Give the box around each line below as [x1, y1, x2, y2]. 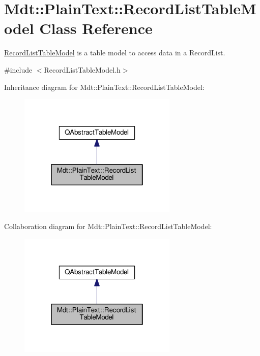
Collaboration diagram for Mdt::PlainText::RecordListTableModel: [4, 221, 212, 232]
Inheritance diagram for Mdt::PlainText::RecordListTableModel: [4, 81, 205, 92]
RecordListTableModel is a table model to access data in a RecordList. [4, 47, 225, 58]
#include [4, 64, 33, 75]
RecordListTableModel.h [44, 64, 121, 75]
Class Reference [39, 18, 153, 39]
